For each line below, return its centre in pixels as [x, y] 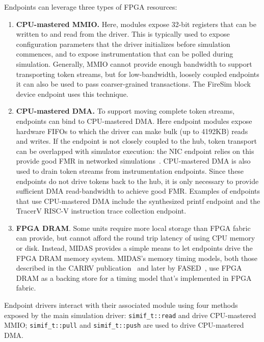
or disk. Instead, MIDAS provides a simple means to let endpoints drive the [134, 248]
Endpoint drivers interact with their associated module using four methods [121, 305]
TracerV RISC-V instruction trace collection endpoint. [101, 211]
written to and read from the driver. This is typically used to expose [123, 34]
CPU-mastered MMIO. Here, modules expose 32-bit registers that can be [136, 24]
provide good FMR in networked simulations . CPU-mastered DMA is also [133, 161]
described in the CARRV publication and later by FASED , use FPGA [129, 268]
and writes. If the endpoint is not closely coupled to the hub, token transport [136, 141]
